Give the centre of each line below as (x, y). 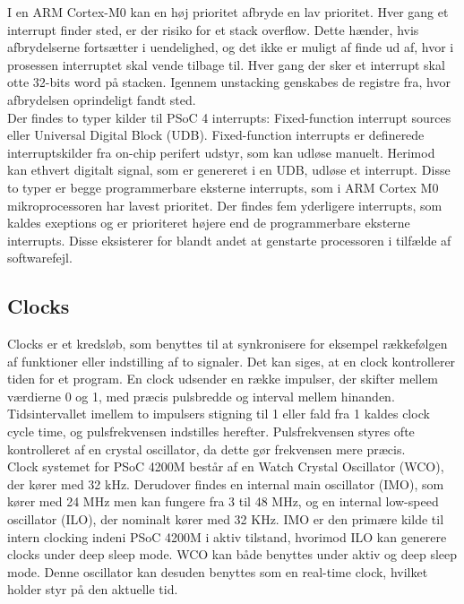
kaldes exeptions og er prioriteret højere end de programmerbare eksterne (209, 223)
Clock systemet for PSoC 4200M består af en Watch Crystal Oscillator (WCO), (226, 466)
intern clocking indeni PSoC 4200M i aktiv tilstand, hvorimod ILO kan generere (227, 536)
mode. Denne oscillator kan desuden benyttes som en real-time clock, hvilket (218, 571)
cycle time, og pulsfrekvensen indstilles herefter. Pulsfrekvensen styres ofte (211, 431)
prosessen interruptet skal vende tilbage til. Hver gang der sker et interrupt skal (226, 64)
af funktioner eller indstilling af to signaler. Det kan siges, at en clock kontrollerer (232, 361)
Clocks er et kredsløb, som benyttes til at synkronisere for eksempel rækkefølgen (228, 344)
